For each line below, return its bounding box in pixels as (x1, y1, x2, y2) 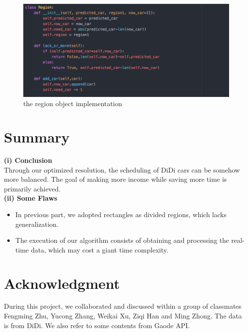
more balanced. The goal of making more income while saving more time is (4, 174, 227, 184)
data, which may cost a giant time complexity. (31, 244, 168, 254)
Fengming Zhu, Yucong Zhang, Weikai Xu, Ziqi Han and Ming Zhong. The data (4, 311, 242, 321)
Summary (4, 127, 70, 147)
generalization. (15, 219, 59, 229)
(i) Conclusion (4, 155, 52, 165)
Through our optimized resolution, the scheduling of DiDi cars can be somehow (4, 164, 240, 174)
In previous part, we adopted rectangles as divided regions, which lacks (15, 209, 227, 219)
